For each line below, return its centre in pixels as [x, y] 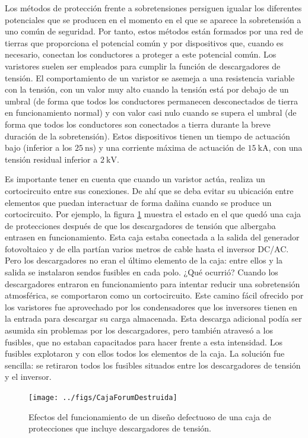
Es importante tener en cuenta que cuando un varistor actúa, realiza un [135, 179]
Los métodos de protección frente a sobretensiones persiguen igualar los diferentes [153, 8]
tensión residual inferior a [51, 159]
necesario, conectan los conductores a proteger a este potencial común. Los [141, 54]
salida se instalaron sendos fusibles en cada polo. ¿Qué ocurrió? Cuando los [142, 272]
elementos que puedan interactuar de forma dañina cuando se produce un [138, 202]
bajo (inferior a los [39, 147]
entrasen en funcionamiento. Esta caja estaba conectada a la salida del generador [152, 237]
